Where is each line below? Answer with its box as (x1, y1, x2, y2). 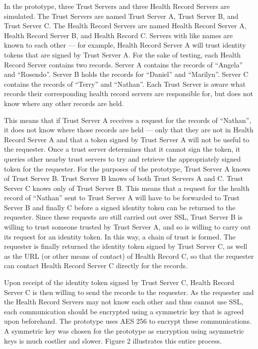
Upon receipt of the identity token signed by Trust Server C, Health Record (4, 277, 235, 288)
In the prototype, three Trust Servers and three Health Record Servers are (4, 1, 230, 11)
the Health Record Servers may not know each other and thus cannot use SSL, (4, 296, 243, 307)
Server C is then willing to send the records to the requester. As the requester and (4, 287, 254, 297)
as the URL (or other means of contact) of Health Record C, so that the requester (4, 250, 254, 261)
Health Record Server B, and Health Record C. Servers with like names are (4, 30, 233, 40)
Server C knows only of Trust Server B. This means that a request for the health (4, 182, 250, 193)
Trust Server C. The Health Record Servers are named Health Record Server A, (4, 20, 247, 31)
